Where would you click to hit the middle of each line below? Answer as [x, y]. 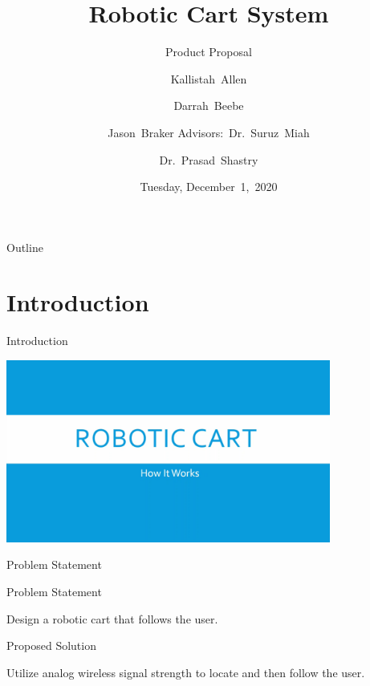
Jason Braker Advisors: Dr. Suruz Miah [209, 132]
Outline [25, 247]
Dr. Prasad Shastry [209, 159]
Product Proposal [209, 52]
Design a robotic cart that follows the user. [112, 618]
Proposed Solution [51, 645]
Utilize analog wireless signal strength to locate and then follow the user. [186, 672]
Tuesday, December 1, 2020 [209, 187]
